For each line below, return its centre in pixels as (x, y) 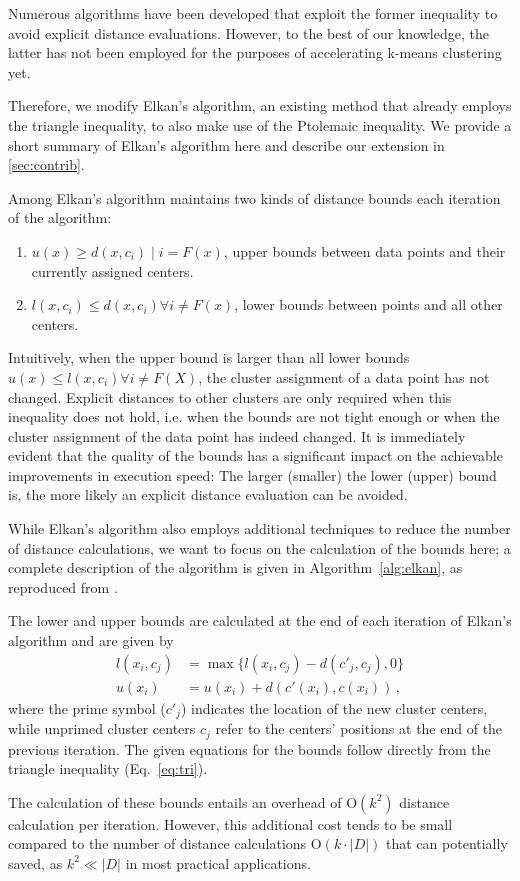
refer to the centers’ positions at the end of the (359, 728)
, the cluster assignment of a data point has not (344, 376)
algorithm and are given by (91, 640)
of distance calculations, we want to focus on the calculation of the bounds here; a (259, 547)
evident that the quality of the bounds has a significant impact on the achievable (255, 455)
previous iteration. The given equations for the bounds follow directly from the (249, 748)
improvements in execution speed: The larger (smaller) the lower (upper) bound (252, 474)
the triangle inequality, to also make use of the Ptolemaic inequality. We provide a (260, 124)
